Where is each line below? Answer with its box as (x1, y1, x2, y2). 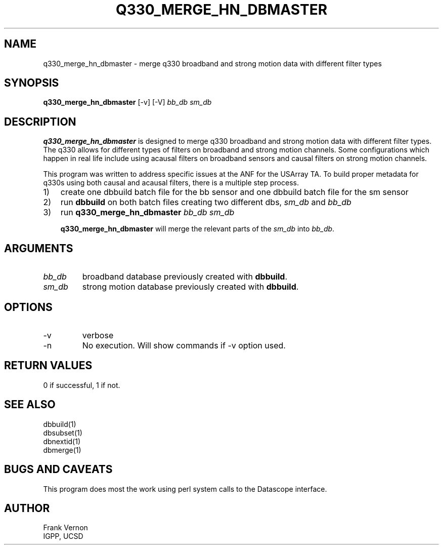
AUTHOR (4, 501, 50, 515)
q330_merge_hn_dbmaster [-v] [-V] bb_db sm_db (43, 98, 212, 107)
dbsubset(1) (43, 428, 82, 437)
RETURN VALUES (4, 359, 93, 372)
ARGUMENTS (4, 242, 73, 255)
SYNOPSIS (4, 76, 59, 90)
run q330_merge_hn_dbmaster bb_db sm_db (60, 207, 235, 218)
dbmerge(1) (43, 445, 81, 454)
